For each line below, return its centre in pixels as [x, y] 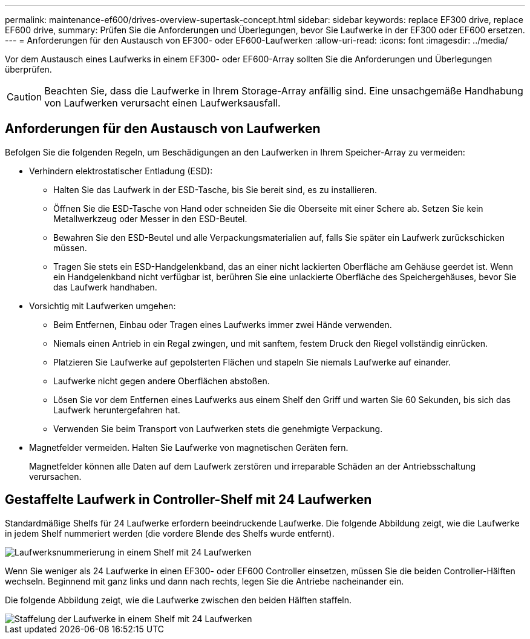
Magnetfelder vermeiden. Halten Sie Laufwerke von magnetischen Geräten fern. [189, 447]
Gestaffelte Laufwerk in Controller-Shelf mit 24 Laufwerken [188, 500]
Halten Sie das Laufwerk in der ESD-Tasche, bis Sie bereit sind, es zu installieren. [215, 189]
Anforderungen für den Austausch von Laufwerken [163, 129]
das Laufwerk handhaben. [105, 287]
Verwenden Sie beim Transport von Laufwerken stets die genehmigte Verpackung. [218, 428]
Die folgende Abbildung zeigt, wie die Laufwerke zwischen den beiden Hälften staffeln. [178, 600]
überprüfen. [28, 69]
